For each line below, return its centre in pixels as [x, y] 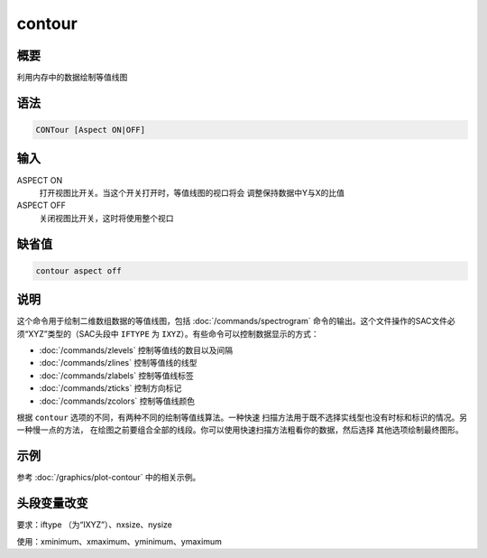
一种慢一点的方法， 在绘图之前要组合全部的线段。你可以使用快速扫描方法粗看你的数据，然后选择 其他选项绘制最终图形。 [240, 430]
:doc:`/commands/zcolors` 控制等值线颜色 [117, 401]
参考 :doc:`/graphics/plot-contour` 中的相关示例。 [109, 478]
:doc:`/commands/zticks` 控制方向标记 [110, 388]
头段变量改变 [52, 503]
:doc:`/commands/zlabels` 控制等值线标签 [116, 376]
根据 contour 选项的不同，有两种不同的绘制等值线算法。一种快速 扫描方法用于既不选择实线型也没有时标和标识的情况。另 [242, 417]
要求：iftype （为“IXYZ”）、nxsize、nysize [95, 525]
